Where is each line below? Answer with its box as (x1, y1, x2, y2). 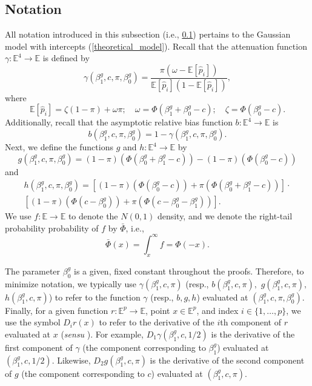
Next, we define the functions (5, 141, 113, 153)
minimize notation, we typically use (5, 277, 137, 290)
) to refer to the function (48, 290, 141, 303)
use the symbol (5, 316, 61, 328)
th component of (220, 316, 281, 328)
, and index (196, 304, 239, 316)
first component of (5, 341, 73, 353)
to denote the (68, 210, 118, 222)
